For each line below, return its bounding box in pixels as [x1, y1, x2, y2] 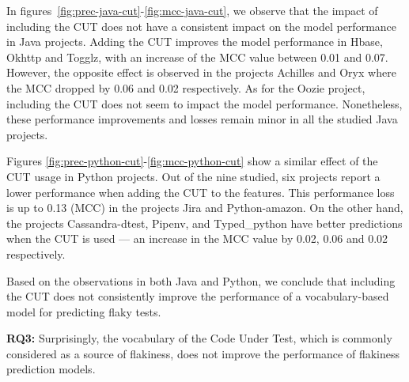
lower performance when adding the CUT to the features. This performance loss [6, 183, 395, 200]
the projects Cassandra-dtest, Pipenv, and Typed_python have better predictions [6, 214, 403, 231]
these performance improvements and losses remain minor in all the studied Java [6, 111, 398, 127]
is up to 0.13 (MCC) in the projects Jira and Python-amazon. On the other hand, [6, 199, 403, 216]
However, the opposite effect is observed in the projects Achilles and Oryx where [6, 64, 396, 81]
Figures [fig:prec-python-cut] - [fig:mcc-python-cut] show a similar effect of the [6, 153, 378, 169]
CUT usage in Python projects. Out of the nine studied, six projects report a [6, 168, 381, 184]
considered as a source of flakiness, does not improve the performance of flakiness [6, 345, 400, 361]
